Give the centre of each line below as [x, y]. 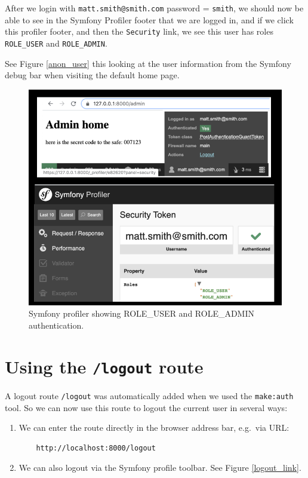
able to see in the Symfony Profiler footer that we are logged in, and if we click [149, 19]
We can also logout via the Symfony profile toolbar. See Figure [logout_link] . [160, 468]
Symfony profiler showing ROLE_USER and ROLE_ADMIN [142, 313]
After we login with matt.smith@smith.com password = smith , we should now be [154, 8]
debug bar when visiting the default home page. [92, 75]
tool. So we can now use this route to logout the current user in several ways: [146, 407]
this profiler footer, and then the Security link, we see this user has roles [139, 31]
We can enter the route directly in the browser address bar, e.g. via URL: [154, 428]
